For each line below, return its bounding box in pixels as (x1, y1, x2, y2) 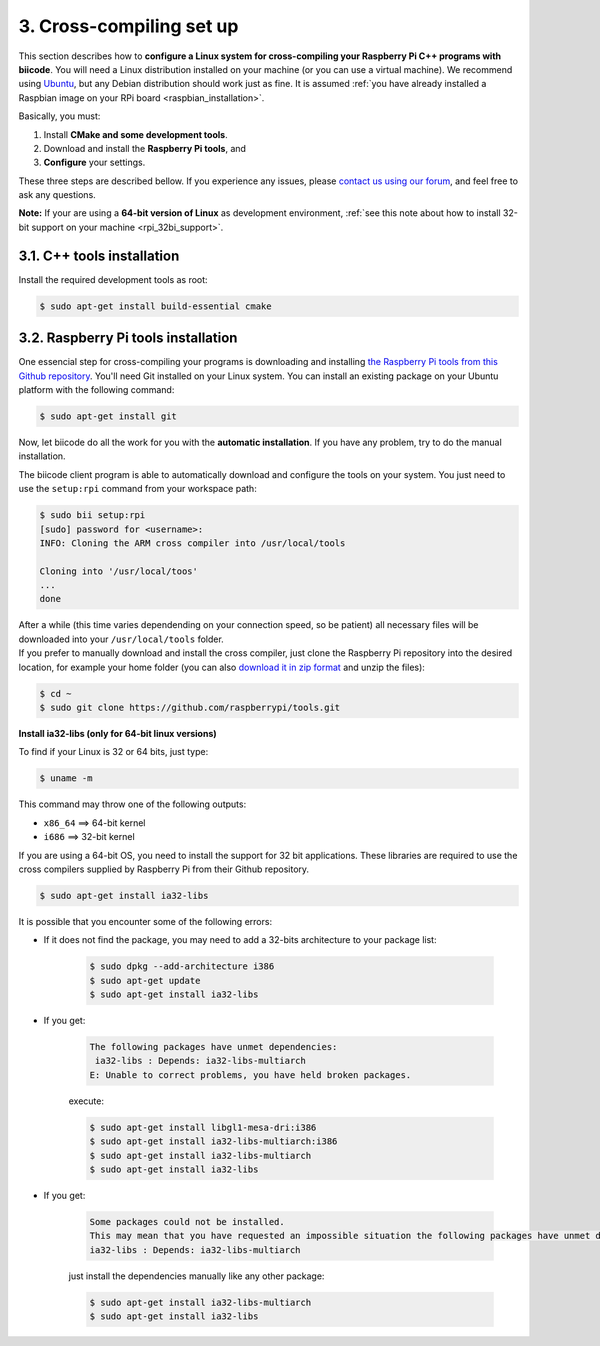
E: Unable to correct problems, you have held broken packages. (89, 1069, 412, 1080)
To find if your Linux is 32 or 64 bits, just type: (18, 746, 209, 758)
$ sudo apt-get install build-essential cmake (39, 300, 272, 312)
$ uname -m (39, 773, 93, 784)
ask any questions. (18, 189, 97, 201)
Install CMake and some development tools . (43, 128, 229, 140)
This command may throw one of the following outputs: (18, 798, 247, 810)
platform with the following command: (18, 384, 175, 396)
